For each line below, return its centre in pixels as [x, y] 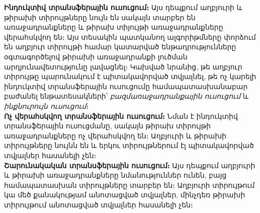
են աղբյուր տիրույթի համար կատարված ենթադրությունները [120, 47]
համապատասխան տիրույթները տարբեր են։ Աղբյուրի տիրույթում [129, 185]
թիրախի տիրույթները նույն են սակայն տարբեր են [100, 17]
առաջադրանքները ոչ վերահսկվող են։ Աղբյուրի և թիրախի [115, 135]
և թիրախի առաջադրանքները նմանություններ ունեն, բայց [115, 175]
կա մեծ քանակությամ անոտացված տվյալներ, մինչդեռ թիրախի [125, 195]
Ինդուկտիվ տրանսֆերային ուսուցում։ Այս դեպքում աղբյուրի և [123, 7]
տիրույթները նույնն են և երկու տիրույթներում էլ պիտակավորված [129, 145]
